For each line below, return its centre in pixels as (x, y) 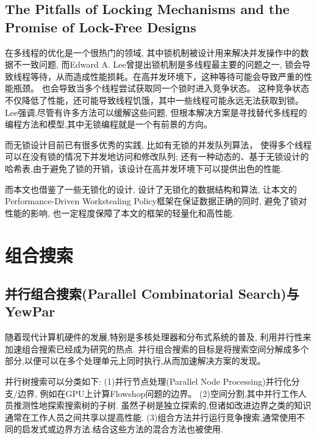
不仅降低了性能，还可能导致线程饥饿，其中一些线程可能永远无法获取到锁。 (154, 100)
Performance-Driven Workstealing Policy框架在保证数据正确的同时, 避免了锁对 (156, 201)
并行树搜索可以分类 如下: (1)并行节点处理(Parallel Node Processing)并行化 (148, 381)
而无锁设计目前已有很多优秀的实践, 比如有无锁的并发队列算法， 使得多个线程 (158, 144)
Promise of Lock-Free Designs (101, 27)
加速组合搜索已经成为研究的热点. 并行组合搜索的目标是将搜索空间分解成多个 (157, 348)
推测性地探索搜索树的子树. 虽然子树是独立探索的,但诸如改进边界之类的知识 (162, 405)
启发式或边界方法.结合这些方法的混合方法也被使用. (122, 429)
